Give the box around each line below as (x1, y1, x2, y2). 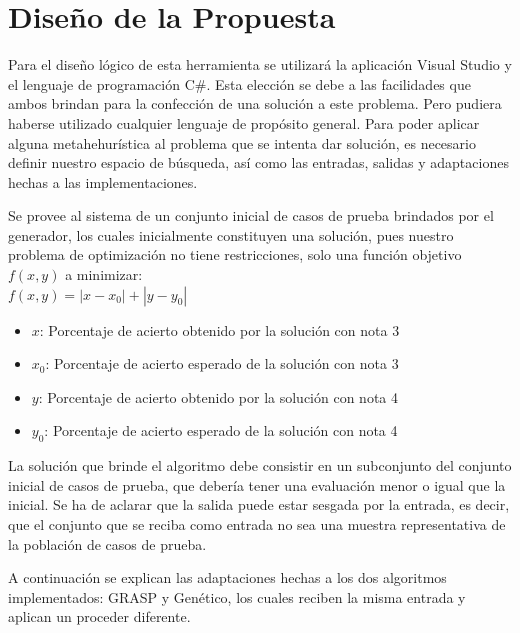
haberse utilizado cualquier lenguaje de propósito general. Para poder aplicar (8, 112, 480, 133)
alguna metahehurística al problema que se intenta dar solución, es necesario (8, 132, 476, 153)
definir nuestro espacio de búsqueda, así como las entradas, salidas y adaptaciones (8, 152, 509, 173)
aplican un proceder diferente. (8, 606, 191, 627)
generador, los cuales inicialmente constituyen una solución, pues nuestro (8, 224, 454, 245)
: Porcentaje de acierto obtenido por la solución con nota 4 (38, 386, 399, 407)
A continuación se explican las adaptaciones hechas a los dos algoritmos (8, 567, 447, 588)
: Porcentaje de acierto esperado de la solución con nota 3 (45, 353, 399, 374)
